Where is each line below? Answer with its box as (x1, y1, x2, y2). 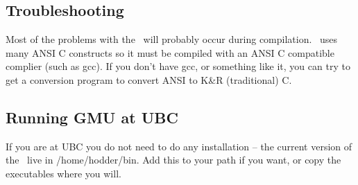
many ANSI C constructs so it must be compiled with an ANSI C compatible (6, 45, 334, 60)
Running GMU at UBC (6, 106, 178, 127)
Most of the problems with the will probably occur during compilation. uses (6, 32, 338, 46)
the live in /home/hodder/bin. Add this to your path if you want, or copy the (6, 152, 341, 167)
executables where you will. (6, 166, 121, 180)
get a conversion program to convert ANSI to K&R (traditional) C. (6, 72, 292, 87)
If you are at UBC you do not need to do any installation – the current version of (6, 139, 352, 153)
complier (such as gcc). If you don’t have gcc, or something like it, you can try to (6, 59, 350, 73)
